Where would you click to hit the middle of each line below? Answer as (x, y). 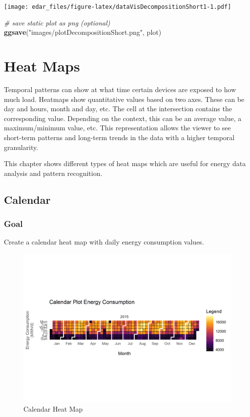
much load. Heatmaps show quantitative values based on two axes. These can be (124, 99)
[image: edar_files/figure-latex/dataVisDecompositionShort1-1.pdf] (118, 7)
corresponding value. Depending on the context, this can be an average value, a (123, 118)
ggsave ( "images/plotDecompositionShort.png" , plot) (83, 32)
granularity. (21, 147)
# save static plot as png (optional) (57, 22)
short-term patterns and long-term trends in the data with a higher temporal (119, 137)
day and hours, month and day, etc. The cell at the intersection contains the (118, 109)
